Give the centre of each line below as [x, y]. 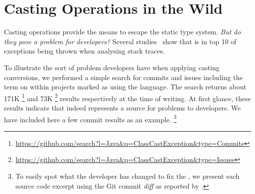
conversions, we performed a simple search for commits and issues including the [123, 77]
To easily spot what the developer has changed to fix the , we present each [127, 176]
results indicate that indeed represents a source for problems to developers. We [122, 107]
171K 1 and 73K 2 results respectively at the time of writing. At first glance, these [127, 97]
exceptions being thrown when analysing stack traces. [84, 51]
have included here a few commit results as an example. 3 [90, 118]
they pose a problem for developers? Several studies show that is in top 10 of [120, 41]
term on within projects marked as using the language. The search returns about [125, 87]
